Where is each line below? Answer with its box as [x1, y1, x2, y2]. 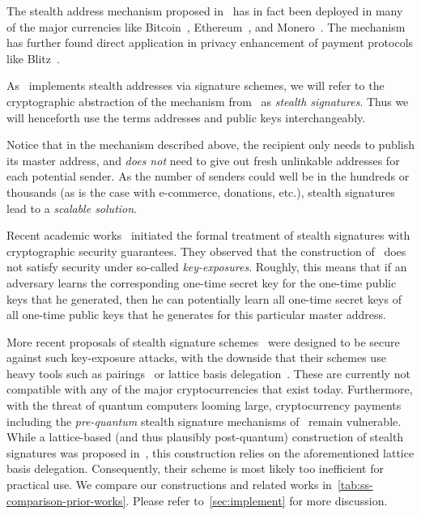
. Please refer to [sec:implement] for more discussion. [125, 492, 388, 509]
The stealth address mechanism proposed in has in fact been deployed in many [6, 2, 403, 19]
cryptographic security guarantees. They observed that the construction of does [6, 242, 406, 259]
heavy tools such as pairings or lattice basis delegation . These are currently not [6, 364, 410, 381]
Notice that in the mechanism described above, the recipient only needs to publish [6, 136, 415, 153]
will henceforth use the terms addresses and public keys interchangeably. [6, 109, 366, 126]
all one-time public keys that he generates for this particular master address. [6, 306, 386, 323]
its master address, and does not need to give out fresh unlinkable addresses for [6, 151, 400, 168]
